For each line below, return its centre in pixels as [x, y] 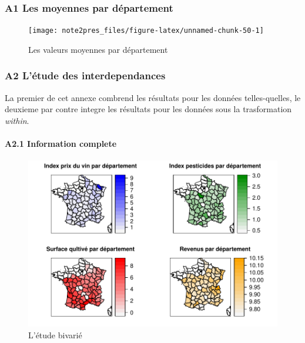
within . [17, 120]
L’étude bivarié [55, 334]
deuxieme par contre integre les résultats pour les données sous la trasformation [148, 109]
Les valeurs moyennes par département [98, 49]
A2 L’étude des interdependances [85, 75]
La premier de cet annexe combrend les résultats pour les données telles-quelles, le [153, 97]
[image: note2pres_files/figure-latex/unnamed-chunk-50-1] [146, 31]
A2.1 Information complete [61, 144]
